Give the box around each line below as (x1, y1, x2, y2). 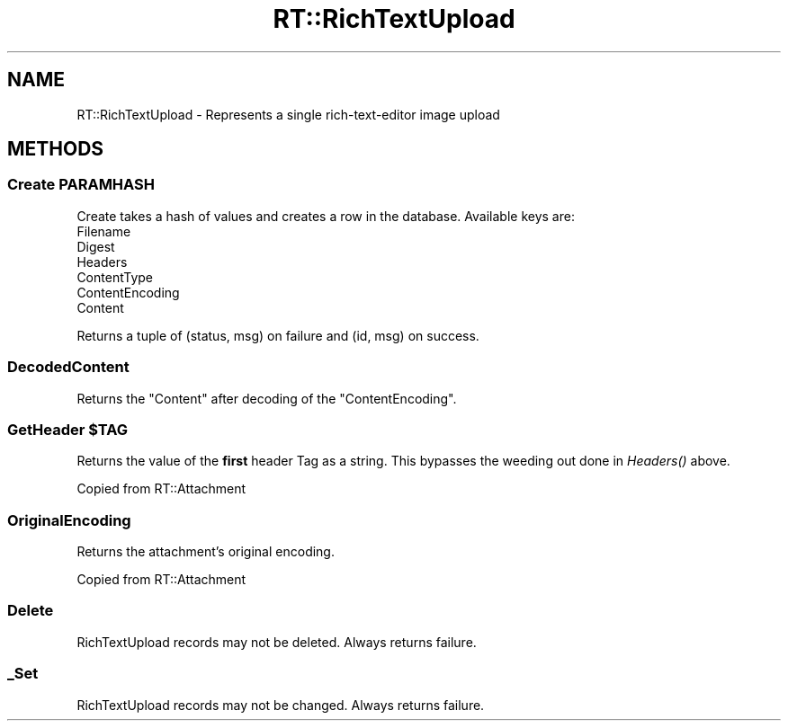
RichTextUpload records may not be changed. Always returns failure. (76, 697, 485, 713)
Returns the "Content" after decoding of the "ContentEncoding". (76, 390, 457, 406)
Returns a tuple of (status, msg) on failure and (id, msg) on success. (76, 327, 479, 343)
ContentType (76, 269, 154, 285)
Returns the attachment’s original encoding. (76, 544, 335, 560)
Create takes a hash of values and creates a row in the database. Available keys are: (76, 208, 575, 224)
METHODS (7, 138, 104, 161)
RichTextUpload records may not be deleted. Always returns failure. (76, 634, 477, 650)
